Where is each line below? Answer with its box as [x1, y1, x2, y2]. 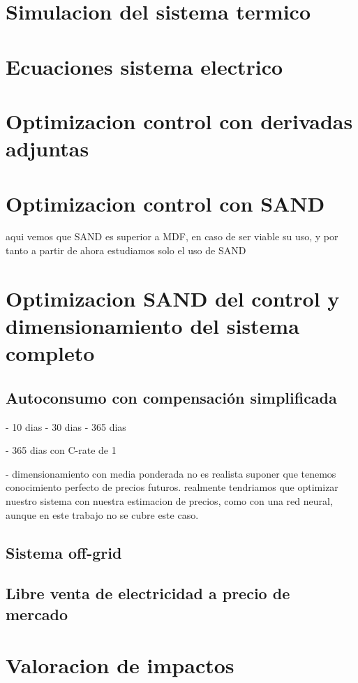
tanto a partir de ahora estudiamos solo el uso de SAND [6, 243, 246, 258]
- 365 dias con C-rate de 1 [6, 443, 117, 457]
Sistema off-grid [6, 541, 122, 563]
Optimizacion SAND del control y [6, 284, 340, 312]
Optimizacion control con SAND [6, 189, 325, 217]
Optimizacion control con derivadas [6, 106, 353, 135]
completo [6, 339, 95, 367]
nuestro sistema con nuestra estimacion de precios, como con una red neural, [6, 493, 333, 508]
